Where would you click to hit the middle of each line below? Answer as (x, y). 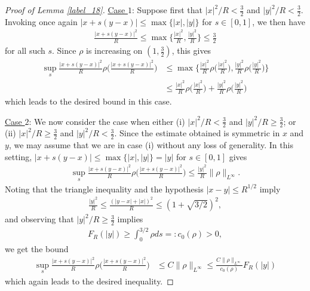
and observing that (39, 219)
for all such (25, 50)
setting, (19, 156)
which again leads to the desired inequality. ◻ (89, 281)
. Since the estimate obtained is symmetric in (197, 133)
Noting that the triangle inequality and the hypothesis (104, 189)
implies (130, 219)
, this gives (191, 50)
